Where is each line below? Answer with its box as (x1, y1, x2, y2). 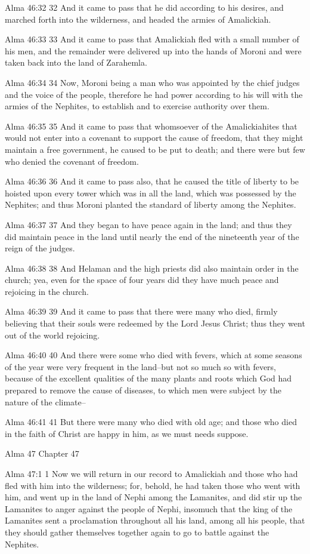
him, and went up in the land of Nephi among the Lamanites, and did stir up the (5, 491, 302, 503)
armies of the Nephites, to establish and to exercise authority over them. (5, 100, 269, 112)
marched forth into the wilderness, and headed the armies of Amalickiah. (5, 13, 271, 25)
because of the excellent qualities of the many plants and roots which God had (5, 372, 292, 384)
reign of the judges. (5, 242, 75, 254)
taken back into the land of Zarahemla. (5, 56, 147, 69)
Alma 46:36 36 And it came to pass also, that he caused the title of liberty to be (5, 175, 299, 187)
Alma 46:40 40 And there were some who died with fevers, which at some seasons (5, 349, 302, 361)
